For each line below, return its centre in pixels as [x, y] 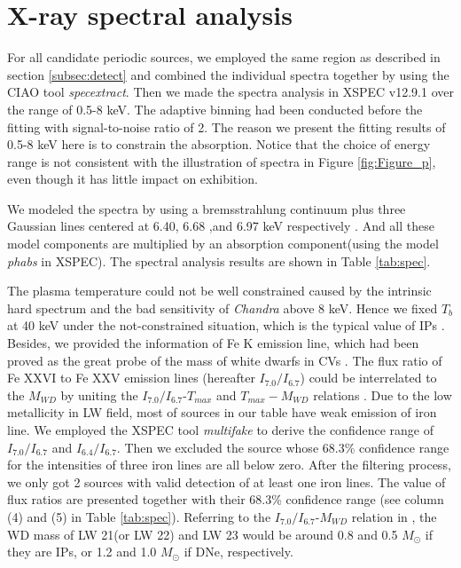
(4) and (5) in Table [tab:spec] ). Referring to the [139, 516]
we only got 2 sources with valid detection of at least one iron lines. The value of [227, 481]
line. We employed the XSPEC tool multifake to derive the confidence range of [220, 430]
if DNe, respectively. [238, 552]
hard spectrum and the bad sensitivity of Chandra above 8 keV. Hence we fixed [223, 308]
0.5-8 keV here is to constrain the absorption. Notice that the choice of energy [219, 144]
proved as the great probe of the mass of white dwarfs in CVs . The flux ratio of [225, 360]
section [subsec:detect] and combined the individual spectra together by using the [228, 74]
